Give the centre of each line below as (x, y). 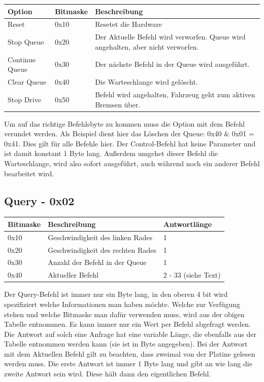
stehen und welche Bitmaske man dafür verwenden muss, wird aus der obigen (124, 314)
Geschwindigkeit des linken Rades (100, 237)
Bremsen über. (118, 104)
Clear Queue (27, 82)
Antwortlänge (188, 224)
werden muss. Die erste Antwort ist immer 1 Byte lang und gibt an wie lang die (128, 364)
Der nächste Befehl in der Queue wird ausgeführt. (172, 64)
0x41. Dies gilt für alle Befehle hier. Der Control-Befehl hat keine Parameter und (130, 143)
